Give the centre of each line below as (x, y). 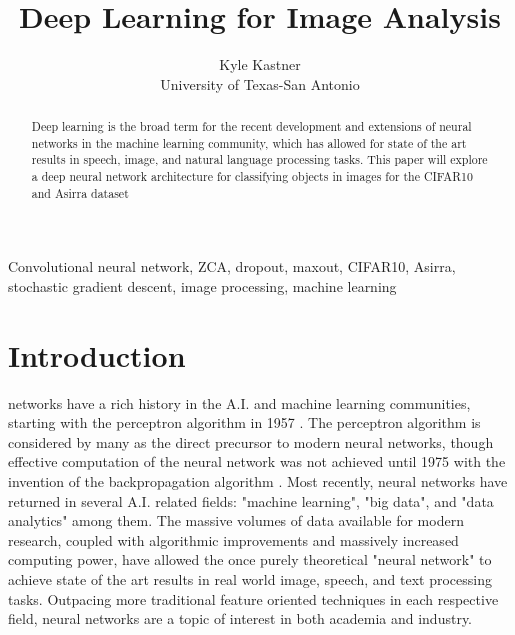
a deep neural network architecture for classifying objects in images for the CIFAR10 (252, 176)
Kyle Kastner (260, 64)
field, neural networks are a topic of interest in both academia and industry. (240, 618)
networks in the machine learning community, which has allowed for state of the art (249, 142)
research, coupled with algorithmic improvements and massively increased (233, 539)
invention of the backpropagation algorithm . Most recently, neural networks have (258, 481)
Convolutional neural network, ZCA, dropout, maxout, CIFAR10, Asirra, (232, 266)
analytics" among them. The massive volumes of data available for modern (236, 520)
